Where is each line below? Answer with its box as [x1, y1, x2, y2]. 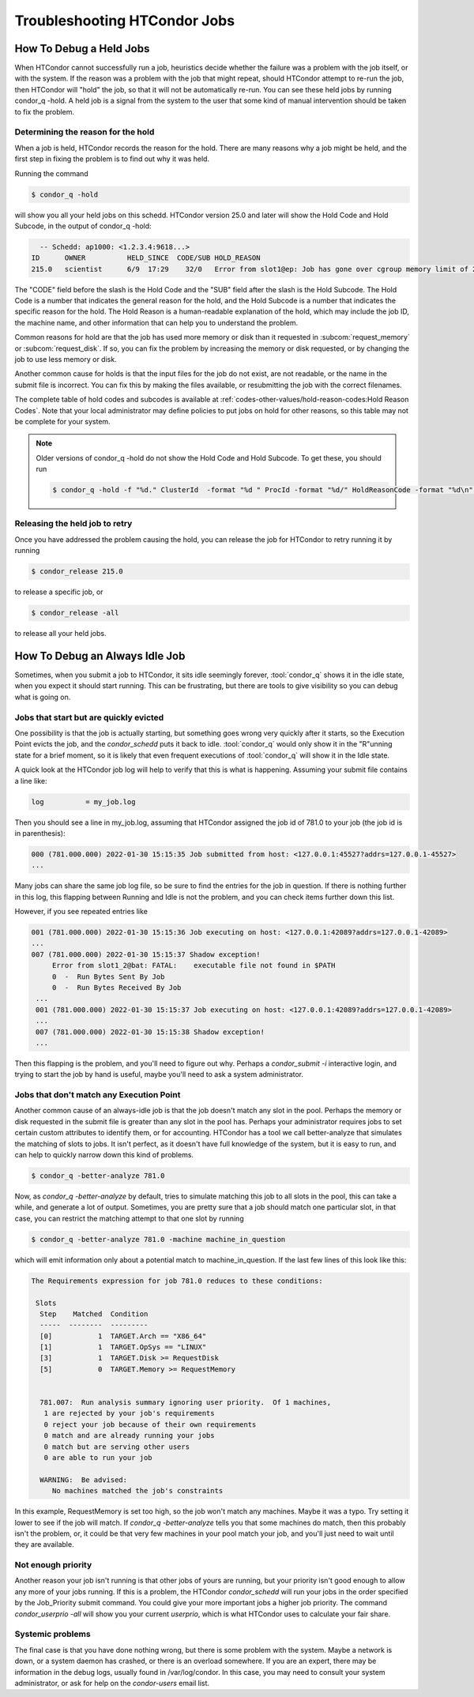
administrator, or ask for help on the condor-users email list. [14, 1678, 209, 1688]
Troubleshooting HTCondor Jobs [14, 12, 235, 29]
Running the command [14, 168, 88, 178]
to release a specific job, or [14, 587, 103, 596]
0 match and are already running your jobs [43, 1431, 215, 1440]
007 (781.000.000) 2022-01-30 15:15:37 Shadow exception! [31, 950, 261, 959]
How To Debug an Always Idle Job [14, 649, 186, 663]
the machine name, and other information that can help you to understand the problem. [14, 318, 299, 327]
